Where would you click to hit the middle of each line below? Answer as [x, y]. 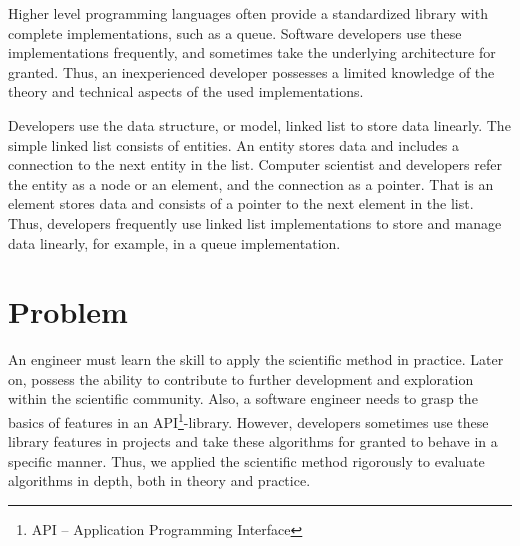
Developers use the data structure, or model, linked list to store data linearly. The [259, 124]
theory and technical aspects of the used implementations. [186, 91]
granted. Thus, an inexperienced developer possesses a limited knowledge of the [251, 71]
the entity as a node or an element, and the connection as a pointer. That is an [251, 183]
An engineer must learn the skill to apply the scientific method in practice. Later [256, 359]
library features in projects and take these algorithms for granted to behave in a [253, 441]
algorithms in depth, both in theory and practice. [159, 480]
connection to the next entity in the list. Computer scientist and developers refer [255, 164]
